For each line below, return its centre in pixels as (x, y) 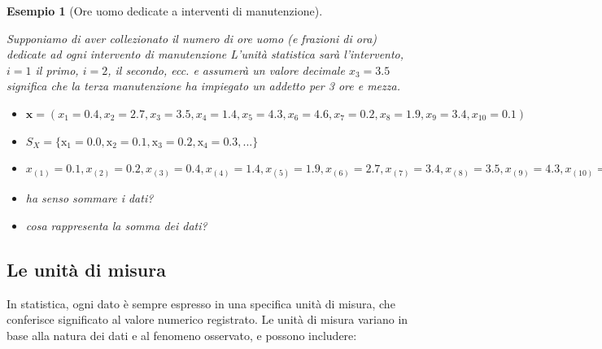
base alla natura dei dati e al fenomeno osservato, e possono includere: (182, 335)
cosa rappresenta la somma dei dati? (116, 225)
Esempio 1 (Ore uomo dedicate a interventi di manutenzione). (165, 11)
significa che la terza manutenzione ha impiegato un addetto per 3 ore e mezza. (203, 86)
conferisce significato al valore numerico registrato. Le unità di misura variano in (207, 319)
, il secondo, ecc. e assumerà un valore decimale (226, 70)
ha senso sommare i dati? (89, 198)
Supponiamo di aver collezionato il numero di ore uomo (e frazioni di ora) (192, 38)
